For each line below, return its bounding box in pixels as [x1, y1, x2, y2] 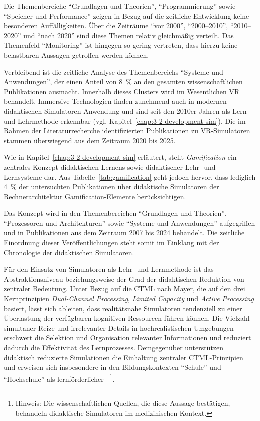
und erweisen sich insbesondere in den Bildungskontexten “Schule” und [4, 362, 221, 372]
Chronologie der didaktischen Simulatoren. [4, 247, 134, 257]
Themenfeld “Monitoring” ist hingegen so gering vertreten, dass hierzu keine [4, 40, 238, 50]
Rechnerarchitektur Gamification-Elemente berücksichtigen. [4, 191, 186, 201]
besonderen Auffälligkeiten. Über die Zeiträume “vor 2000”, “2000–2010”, [4, 20, 228, 31]
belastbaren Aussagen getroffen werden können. [4, 49, 149, 60]
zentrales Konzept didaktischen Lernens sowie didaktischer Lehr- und [4, 161, 216, 172]
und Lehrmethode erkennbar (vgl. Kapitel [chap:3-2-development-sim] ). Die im [4, 115, 246, 126]
